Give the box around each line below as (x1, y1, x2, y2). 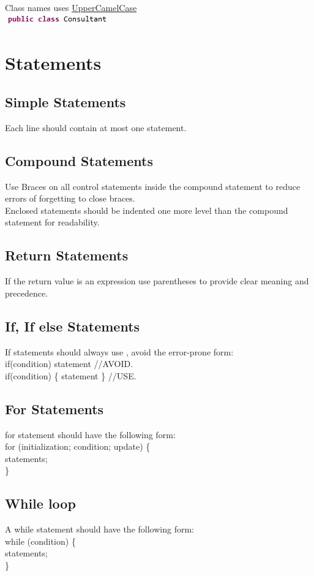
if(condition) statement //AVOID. (5, 357, 133, 370)
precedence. (5, 286, 48, 299)
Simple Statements (5, 92, 126, 111)
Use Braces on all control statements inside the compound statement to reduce (5, 180, 301, 192)
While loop (5, 494, 76, 513)
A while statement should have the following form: (5, 523, 194, 536)
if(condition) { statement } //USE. (5, 369, 136, 382)
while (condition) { (5, 534, 76, 547)
